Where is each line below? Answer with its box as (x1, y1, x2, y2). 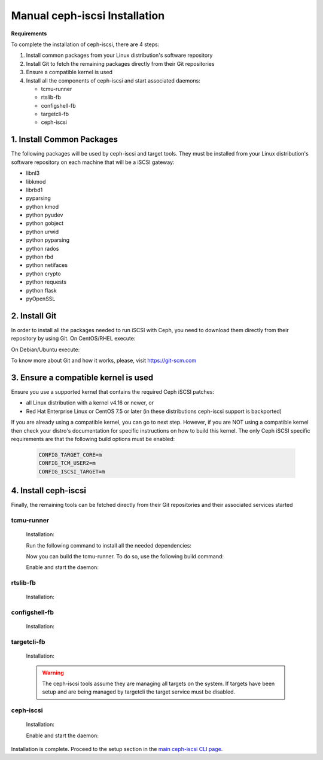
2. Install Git (11, 311, 57, 321)
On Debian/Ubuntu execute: (11, 346, 80, 353)
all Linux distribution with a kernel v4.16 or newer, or (26, 399, 154, 406)
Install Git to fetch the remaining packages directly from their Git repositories (26, 60, 215, 67)
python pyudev (26, 211, 63, 218)
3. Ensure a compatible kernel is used (11, 372, 154, 382)
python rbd (26, 253, 54, 260)
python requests (26, 278, 67, 285)
